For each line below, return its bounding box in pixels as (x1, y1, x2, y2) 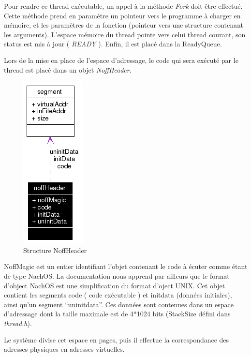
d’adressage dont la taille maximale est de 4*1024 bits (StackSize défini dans (4, 309, 231, 319)
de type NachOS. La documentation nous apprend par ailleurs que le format (4, 270, 230, 281)
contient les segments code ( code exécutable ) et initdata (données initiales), (4, 290, 232, 300)
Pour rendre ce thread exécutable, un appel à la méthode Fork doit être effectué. (4, 1, 243, 11)
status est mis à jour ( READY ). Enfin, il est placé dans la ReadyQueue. (4, 39, 222, 49)
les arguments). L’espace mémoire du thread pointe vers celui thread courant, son (4, 29, 246, 39)
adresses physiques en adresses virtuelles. (4, 344, 125, 354)
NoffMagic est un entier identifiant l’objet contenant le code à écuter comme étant (4, 261, 248, 271)
